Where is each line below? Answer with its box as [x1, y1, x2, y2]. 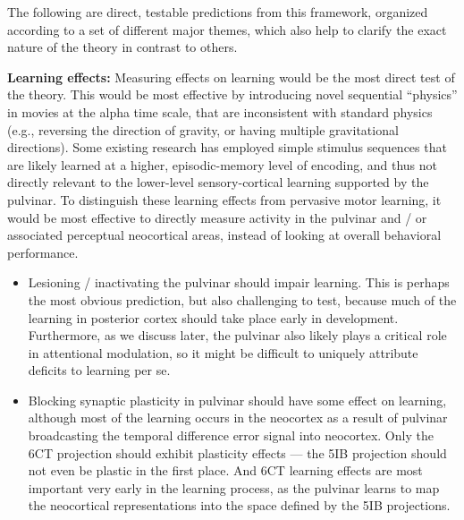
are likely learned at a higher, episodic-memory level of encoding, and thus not [7, 155, 437, 174]
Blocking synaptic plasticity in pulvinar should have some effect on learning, [28, 390, 447, 409]
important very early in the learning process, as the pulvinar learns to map [28, 478, 440, 497]
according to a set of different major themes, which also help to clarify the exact [7, 20, 447, 38]
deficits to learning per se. [28, 361, 171, 379]
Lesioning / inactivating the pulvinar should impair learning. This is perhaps [28, 273, 450, 292]
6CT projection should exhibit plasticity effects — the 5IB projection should [28, 443, 447, 462]
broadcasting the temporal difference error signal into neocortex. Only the [28, 426, 434, 445]
